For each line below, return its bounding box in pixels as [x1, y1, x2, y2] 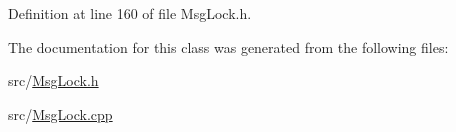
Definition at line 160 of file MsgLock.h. [8, 3, 252, 23]
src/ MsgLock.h [8, 70, 99, 91]
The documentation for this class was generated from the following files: [8, 36, 449, 57]
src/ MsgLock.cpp [8, 103, 113, 124]
